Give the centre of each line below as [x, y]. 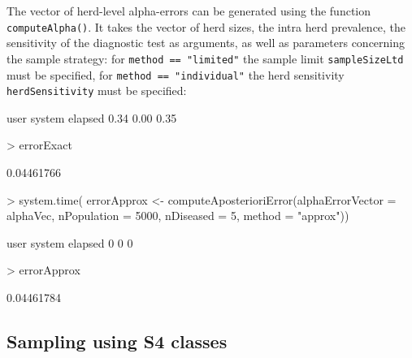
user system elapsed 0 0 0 [70, 242]
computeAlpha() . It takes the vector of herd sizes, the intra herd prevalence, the [206, 26]
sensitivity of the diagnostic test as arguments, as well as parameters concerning [206, 43]
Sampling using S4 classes [117, 341]
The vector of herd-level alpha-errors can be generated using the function [189, 11]
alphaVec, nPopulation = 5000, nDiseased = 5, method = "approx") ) [178, 216]
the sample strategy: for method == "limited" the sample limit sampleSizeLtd [205, 58]
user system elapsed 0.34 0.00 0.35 [92, 117]
